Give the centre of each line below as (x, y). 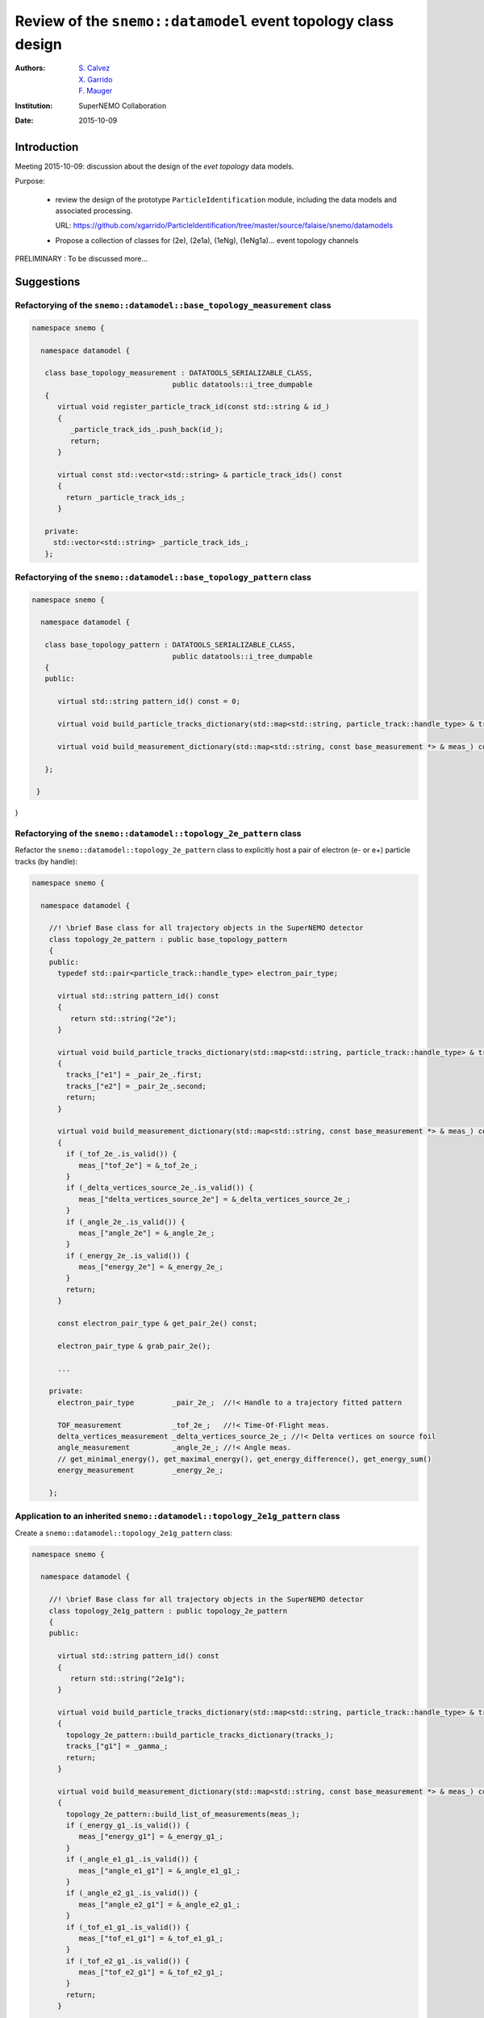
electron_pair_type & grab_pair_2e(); (134, 1346)
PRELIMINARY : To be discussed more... (81, 259)
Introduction (47, 147)
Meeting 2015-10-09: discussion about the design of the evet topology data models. (154, 166)
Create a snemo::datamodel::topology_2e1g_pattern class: (124, 1533)
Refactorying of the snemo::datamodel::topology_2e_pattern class (158, 834)
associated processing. (94, 211)
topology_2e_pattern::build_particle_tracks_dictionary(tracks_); (200, 1735)
